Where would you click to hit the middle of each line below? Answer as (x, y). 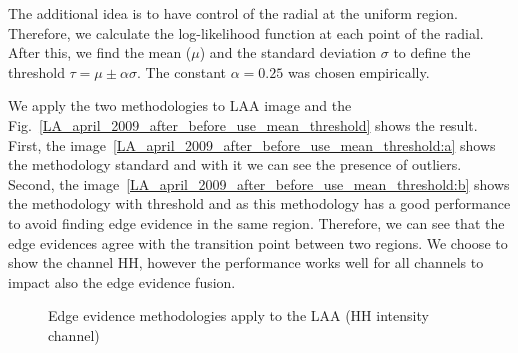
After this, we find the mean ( (100, 52)
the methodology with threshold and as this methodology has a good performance (259, 203)
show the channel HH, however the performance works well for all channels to (246, 262)
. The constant (181, 71)
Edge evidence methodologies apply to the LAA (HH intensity (238, 315)
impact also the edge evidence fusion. (122, 281)
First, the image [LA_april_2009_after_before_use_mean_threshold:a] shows (252, 144)
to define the (432, 52)
